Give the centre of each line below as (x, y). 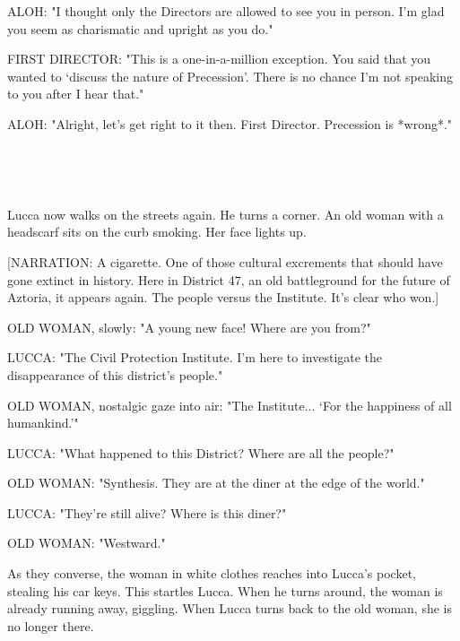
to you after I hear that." (76, 94)
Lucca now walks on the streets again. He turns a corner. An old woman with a (226, 214)
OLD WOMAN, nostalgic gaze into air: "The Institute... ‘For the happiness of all (230, 405)
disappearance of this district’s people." (115, 374)
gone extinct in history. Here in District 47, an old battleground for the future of (229, 279)
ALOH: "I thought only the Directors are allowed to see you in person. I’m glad (226, 11)
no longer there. (51, 625)
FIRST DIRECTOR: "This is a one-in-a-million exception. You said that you (219, 59)
